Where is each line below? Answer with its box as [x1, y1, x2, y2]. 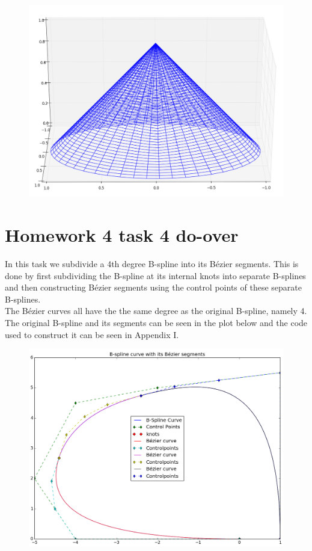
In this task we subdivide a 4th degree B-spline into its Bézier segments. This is [5, 257, 299, 269]
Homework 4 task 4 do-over [5, 223, 239, 247]
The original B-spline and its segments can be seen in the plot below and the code [5, 316, 308, 328]
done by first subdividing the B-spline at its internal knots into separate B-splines [5, 269, 306, 282]
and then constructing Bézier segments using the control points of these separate [5, 281, 302, 294]
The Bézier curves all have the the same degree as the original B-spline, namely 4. [5, 304, 307, 317]
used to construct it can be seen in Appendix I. [5, 328, 179, 340]
